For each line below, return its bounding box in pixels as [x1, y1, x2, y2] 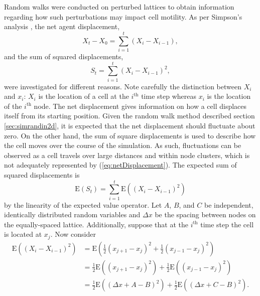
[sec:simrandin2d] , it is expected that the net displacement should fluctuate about [4, 120, 255, 130]
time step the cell [200, 219, 254, 229]
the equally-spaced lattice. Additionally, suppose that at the [4, 219, 188, 229]
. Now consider [50, 229, 96, 239]
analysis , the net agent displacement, [4, 21, 120, 32]
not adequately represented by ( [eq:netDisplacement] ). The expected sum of [4, 160, 237, 170]
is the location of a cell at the [38, 91, 129, 101]
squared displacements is [4, 169, 80, 180]
